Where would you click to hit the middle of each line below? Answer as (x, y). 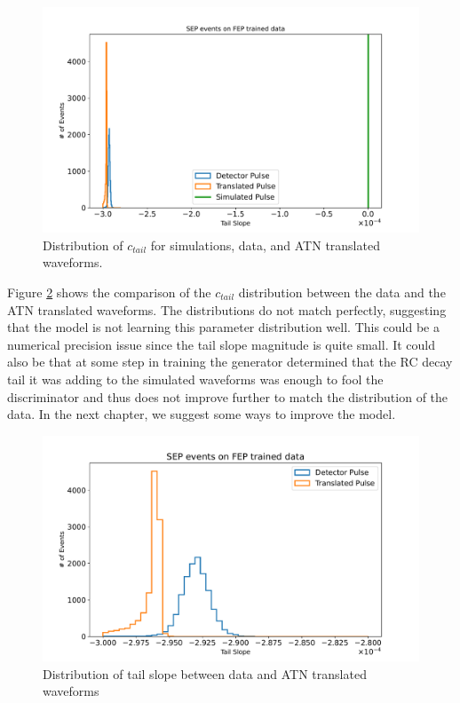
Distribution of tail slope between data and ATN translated (205, 673)
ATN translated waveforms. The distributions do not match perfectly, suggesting (227, 309)
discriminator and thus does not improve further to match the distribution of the (228, 396)
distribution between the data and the (342, 292)
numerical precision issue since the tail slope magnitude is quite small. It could (222, 344)
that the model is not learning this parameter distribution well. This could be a (223, 327)
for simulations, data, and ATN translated (265, 245)
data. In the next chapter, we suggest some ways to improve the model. (202, 414)
